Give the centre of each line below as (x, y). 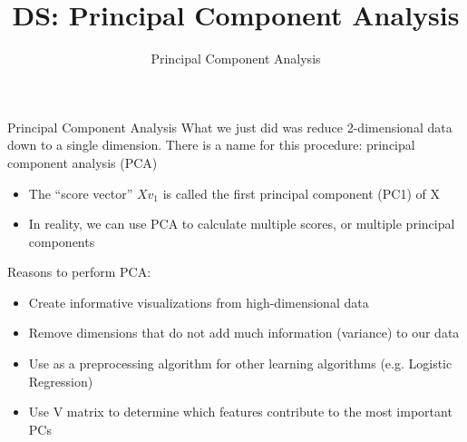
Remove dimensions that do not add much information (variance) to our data (244, 333)
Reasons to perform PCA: (79, 272)
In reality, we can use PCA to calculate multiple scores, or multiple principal (242, 224)
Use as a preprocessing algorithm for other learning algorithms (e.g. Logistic (240, 363)
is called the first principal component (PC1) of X (301, 193)
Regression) (61, 381)
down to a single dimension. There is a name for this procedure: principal (211, 145)
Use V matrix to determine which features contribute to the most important (240, 412)
